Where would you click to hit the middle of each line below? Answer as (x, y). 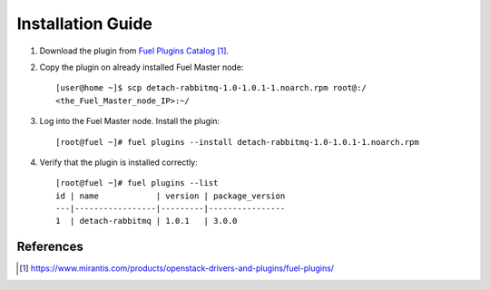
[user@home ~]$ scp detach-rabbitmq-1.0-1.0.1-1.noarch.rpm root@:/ (211, 88)
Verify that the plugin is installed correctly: (119, 162)
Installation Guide (85, 24)
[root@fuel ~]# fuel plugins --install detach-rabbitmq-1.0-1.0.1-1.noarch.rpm (237, 142)
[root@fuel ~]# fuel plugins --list (137, 183)
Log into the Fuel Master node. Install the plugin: (130, 121)
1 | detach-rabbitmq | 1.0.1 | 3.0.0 (147, 221)
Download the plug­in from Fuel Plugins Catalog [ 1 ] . (134, 51)
